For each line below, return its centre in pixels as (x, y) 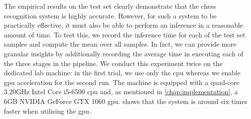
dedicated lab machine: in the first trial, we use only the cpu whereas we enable (122, 73)
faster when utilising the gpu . (48, 110)
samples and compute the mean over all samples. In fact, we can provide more (120, 44)
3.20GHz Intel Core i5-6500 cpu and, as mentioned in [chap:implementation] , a (121, 92)
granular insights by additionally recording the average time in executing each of (124, 53)
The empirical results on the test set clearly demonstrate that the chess (110, 6)
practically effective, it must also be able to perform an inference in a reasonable (124, 25)
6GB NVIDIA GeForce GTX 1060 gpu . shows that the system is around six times (126, 101)
